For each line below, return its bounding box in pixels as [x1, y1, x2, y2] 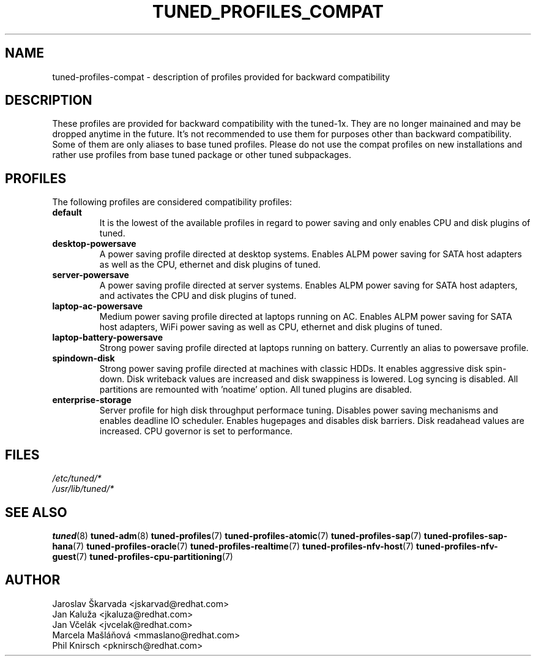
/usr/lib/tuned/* [52, 483, 114, 494]
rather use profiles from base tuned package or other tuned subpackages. [52, 149, 352, 161]
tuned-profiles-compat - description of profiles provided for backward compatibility [52, 71, 390, 82]
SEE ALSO [5, 504, 67, 520]
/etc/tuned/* [52, 473, 102, 484]
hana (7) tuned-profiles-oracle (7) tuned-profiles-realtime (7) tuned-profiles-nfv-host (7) [52, 540, 414, 551]
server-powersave [52, 270, 129, 281]
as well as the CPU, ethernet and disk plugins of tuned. [99, 259, 321, 270]
